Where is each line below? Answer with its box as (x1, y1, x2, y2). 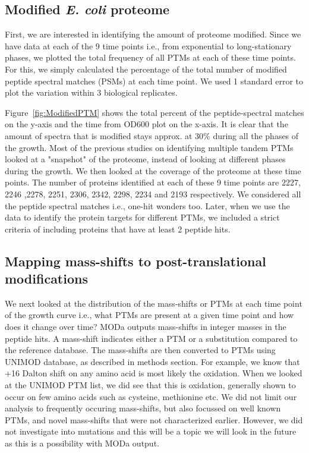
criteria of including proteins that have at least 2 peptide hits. (5, 222, 231, 235)
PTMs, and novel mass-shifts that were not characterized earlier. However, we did (5, 413, 303, 426)
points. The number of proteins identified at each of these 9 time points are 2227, (5, 176, 301, 188)
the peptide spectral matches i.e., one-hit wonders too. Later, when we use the (5, 199, 290, 212)
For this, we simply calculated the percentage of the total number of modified (5, 62, 287, 75)
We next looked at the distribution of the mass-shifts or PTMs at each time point (5, 297, 302, 309)
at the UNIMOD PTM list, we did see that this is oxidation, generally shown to (5, 379, 296, 391)
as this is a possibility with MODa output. (5, 437, 159, 449)
